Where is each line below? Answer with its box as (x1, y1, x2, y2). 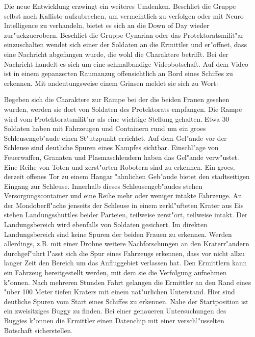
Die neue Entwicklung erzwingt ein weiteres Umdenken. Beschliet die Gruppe (4, 1, 236, 11)
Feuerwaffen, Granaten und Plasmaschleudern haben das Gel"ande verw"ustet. (4, 152, 239, 162)
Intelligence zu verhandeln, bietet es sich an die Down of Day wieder (4, 20, 209, 30)
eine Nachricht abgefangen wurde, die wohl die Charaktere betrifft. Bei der (4, 49, 229, 59)
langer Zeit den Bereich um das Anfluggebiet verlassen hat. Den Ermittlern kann (4, 258, 247, 268)
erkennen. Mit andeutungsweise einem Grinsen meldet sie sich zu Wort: (4, 78, 218, 88)
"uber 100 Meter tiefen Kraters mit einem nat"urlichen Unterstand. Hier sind (4, 286, 235, 297)
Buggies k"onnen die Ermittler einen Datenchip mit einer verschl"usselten (4, 315, 225, 325)
